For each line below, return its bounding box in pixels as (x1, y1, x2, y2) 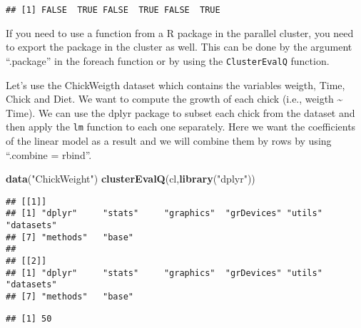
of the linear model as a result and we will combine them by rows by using (6, 133, 332, 148)
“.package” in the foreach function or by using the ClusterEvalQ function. (6, 53, 330, 68)
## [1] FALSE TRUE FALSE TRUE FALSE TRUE (6, 5, 220, 15)
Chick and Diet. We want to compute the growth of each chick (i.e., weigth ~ (6, 91, 343, 106)
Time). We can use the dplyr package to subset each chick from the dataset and (6, 105, 355, 120)
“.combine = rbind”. (6, 147, 92, 162)
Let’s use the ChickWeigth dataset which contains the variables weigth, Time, (6, 77, 345, 92)
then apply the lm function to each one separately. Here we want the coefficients (6, 119, 356, 134)
